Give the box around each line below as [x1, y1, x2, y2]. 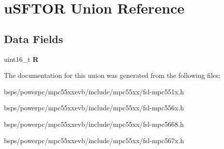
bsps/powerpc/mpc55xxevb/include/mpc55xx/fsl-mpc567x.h [4, 135, 184, 145]
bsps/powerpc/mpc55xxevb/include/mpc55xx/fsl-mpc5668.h [4, 119, 184, 129]
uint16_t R [4, 54, 39, 64]
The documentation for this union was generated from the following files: [4, 70, 221, 80]
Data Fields [4, 31, 64, 46]
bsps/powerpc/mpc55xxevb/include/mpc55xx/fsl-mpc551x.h [4, 86, 184, 96]
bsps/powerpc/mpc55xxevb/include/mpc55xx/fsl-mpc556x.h [4, 103, 184, 113]
